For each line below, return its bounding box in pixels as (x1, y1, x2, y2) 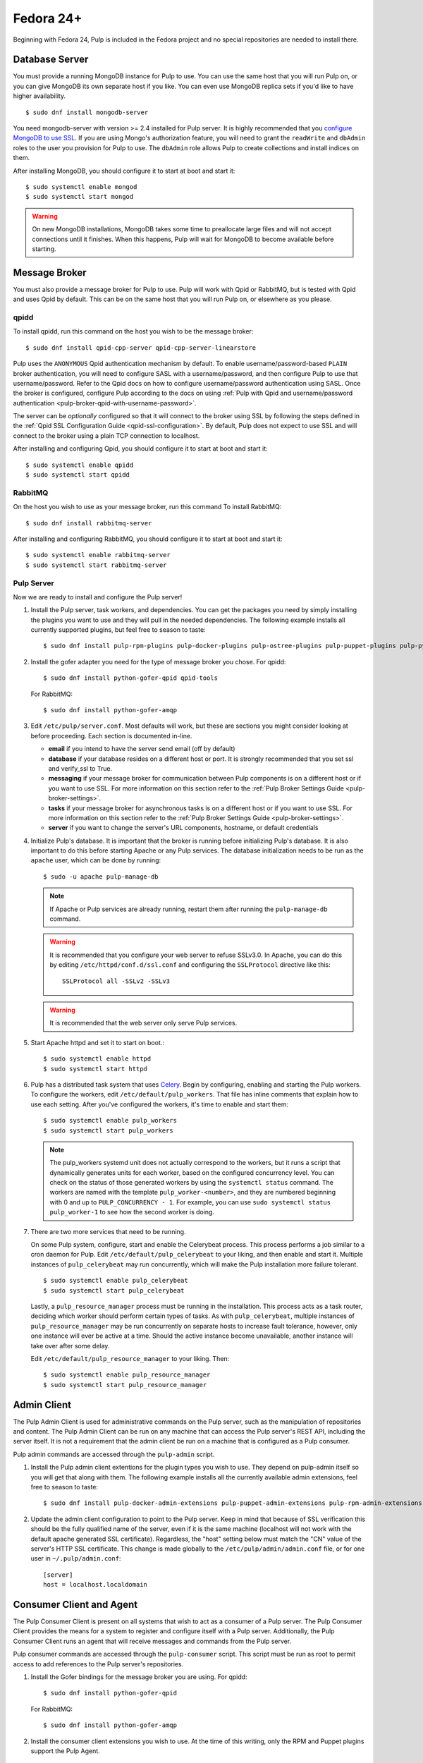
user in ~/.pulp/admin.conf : (30, 1554, 121, 1563)
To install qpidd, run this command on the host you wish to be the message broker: (13, 327, 254, 336)
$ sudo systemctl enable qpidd (25, 460, 134, 469)
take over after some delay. (30, 1341, 110, 1350)
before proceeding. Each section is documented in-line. (30, 731, 192, 740)
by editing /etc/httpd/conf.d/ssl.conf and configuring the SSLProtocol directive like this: (49, 960, 331, 969)
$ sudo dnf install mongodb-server (25, 108, 149, 116)
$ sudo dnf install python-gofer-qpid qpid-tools (43, 674, 219, 682)
